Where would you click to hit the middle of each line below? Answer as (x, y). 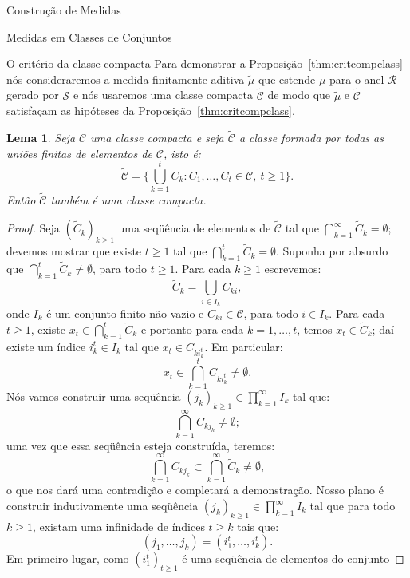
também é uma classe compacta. (128, 199)
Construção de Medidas (64, 10)
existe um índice (46, 346)
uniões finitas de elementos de (79, 153)
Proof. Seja (33, 228)
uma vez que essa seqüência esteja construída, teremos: (141, 445)
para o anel (357, 79)
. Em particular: (244, 346)
